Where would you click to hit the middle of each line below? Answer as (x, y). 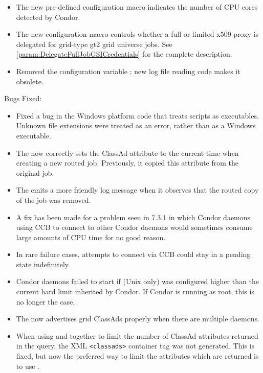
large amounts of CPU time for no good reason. (91, 237)
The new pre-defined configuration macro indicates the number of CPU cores (137, 7)
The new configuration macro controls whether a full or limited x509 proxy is (137, 34)
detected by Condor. (48, 17)
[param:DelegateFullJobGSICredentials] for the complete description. (124, 54)
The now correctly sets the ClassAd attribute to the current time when (127, 153)
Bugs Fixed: (23, 98)
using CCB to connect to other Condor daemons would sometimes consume (134, 227)
